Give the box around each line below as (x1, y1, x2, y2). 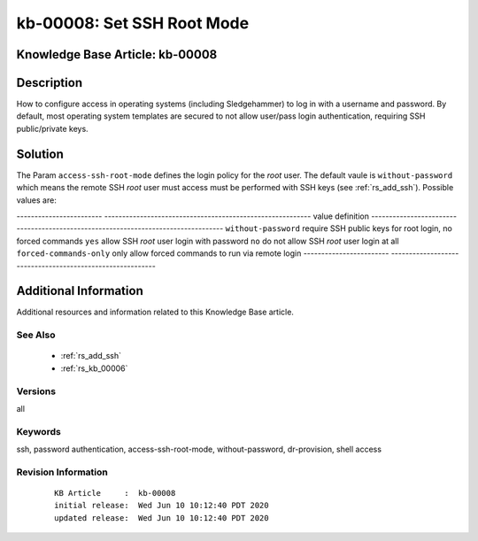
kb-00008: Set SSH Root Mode (16, 13, 250, 33)
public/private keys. (16, 123, 89, 134)
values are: (16, 195, 57, 205)
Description (16, 75, 83, 90)
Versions (16, 385, 57, 398)
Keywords (16, 425, 61, 437)
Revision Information (16, 466, 108, 478)
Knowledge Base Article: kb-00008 (16, 47, 218, 62)
